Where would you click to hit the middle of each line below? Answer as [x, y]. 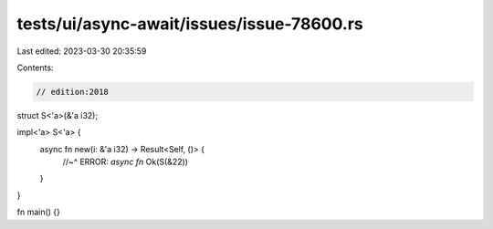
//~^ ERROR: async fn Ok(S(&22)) [126, 162]
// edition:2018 [73, 92]
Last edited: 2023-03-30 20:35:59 [82, 51]
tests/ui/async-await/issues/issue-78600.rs [190, 24]
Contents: [35, 68]
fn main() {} [39, 212]
